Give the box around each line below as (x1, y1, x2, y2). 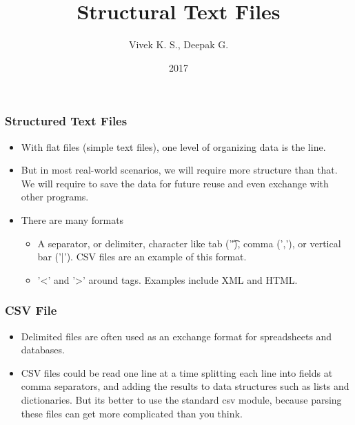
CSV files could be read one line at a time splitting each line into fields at (21, 365, 333, 380)
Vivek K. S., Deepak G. (128, 37, 229, 52)
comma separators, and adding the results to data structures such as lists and (21, 379, 349, 393)
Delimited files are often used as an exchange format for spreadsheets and (21, 329, 332, 343)
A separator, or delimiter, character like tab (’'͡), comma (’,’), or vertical (37, 236, 341, 250)
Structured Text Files (5, 112, 128, 129)
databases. (21, 342, 65, 357)
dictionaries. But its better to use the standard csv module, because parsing (21, 392, 342, 406)
